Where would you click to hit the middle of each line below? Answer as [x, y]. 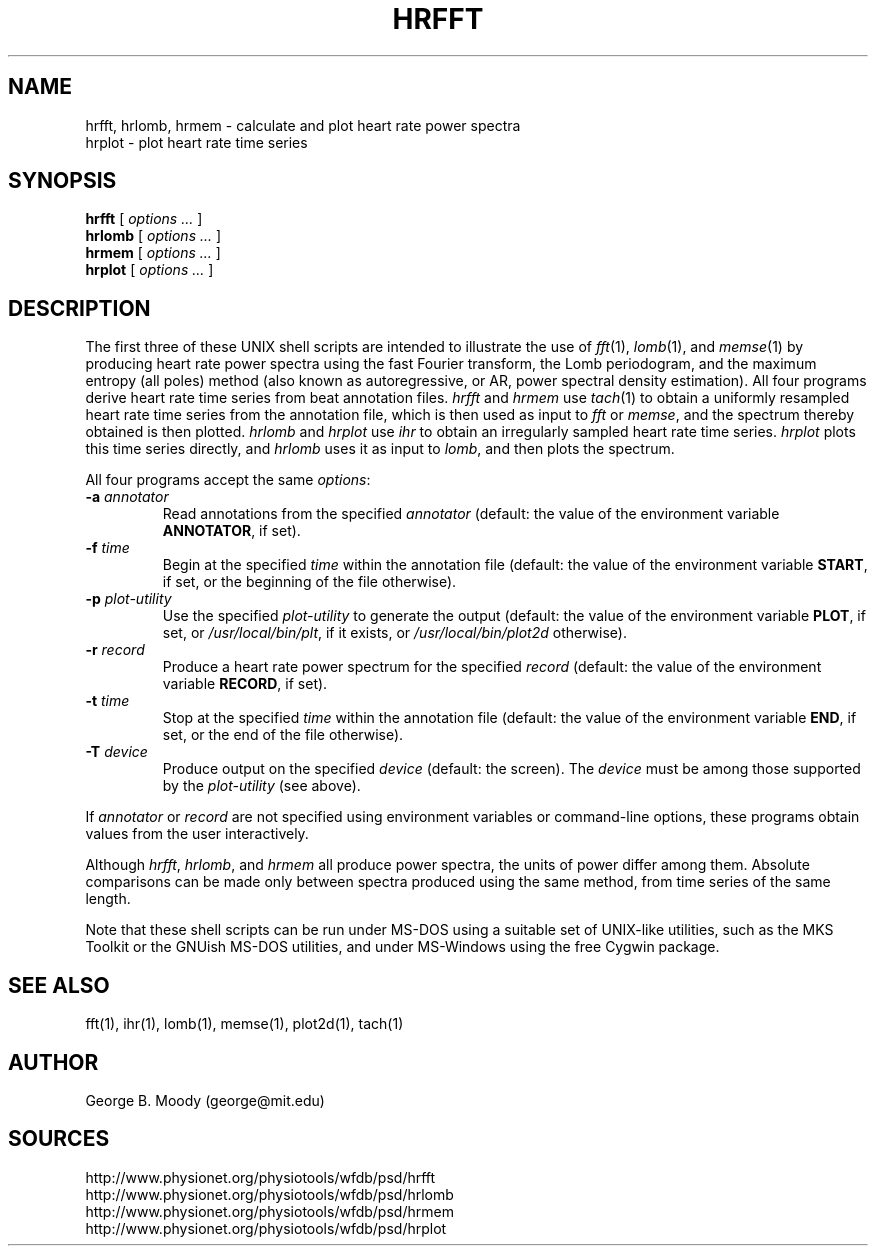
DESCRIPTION [79, 308]
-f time [107, 548]
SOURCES [59, 1139]
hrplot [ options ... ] [149, 270]
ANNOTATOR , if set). [231, 531]
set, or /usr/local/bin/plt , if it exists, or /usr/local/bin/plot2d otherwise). [394, 633]
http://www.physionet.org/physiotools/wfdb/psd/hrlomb [269, 1194]
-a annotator [127, 497]
